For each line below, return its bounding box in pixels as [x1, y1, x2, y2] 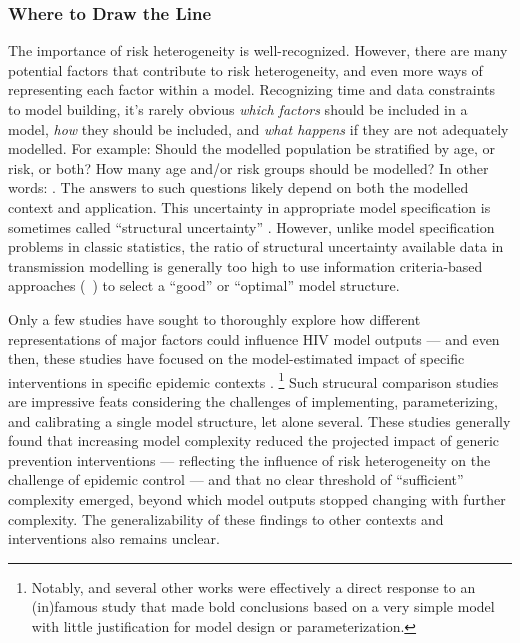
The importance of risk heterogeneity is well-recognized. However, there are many [8, 40, 508, 61]
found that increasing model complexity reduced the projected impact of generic [8, 430, 500, 451]
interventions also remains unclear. [8, 528, 220, 549]
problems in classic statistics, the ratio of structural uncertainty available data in [8, 236, 504, 257]
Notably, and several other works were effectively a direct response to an [31, 576, 476, 597]
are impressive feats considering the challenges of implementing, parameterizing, [8, 390, 498, 411]
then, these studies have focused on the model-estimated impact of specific [8, 348, 465, 369]
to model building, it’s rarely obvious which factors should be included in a [8, 99, 468, 119]
